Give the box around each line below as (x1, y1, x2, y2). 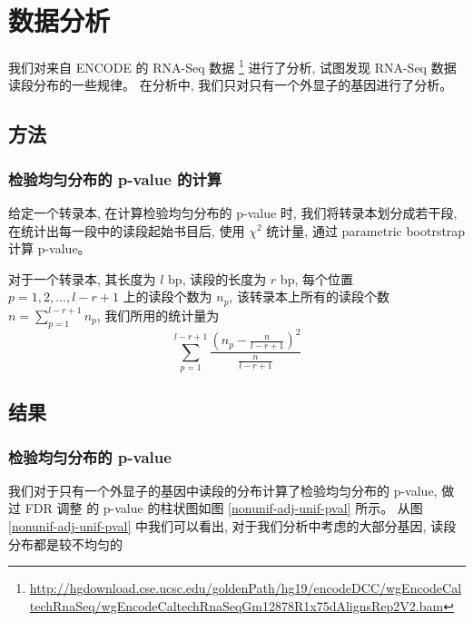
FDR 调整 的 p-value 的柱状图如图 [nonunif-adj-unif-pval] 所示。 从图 (25, 499, 423, 518)
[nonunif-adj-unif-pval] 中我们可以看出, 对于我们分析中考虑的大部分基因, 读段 (8, 517, 457, 536)
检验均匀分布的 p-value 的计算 (8, 167, 222, 190)
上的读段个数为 (123, 287, 212, 306)
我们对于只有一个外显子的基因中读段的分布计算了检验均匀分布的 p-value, (8, 480, 438, 499)
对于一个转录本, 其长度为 (8, 269, 156, 288)
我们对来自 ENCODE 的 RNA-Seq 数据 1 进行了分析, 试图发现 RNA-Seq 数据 (8, 55, 457, 76)
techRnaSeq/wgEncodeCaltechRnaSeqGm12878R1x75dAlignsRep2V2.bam (29, 596, 444, 615)
